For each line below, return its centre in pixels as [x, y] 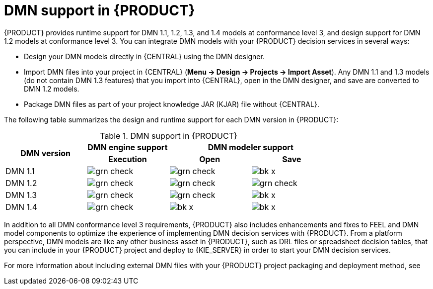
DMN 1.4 [22, 207]
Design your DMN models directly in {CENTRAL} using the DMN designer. [144, 56]
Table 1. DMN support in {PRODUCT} [169, 136]
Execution [128, 159]
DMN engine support [128, 147]
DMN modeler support [251, 147]
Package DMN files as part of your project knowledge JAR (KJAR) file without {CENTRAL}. [172, 104]
